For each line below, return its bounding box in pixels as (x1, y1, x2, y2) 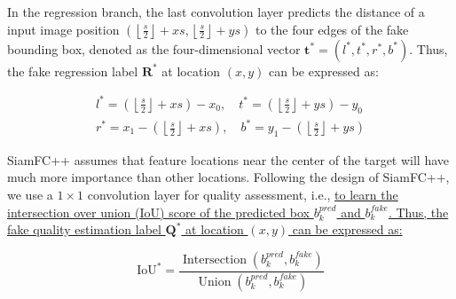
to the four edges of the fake (255, 20, 409, 38)
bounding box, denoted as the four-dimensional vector (7, 39, 301, 58)
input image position (7, 20, 120, 38)
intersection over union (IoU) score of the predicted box (7, 202, 310, 221)
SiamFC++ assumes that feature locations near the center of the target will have (7, 150, 450, 169)
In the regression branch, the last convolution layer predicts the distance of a (7, 3, 425, 20)
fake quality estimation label (7, 220, 161, 239)
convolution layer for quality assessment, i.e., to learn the (87, 185, 398, 204)
